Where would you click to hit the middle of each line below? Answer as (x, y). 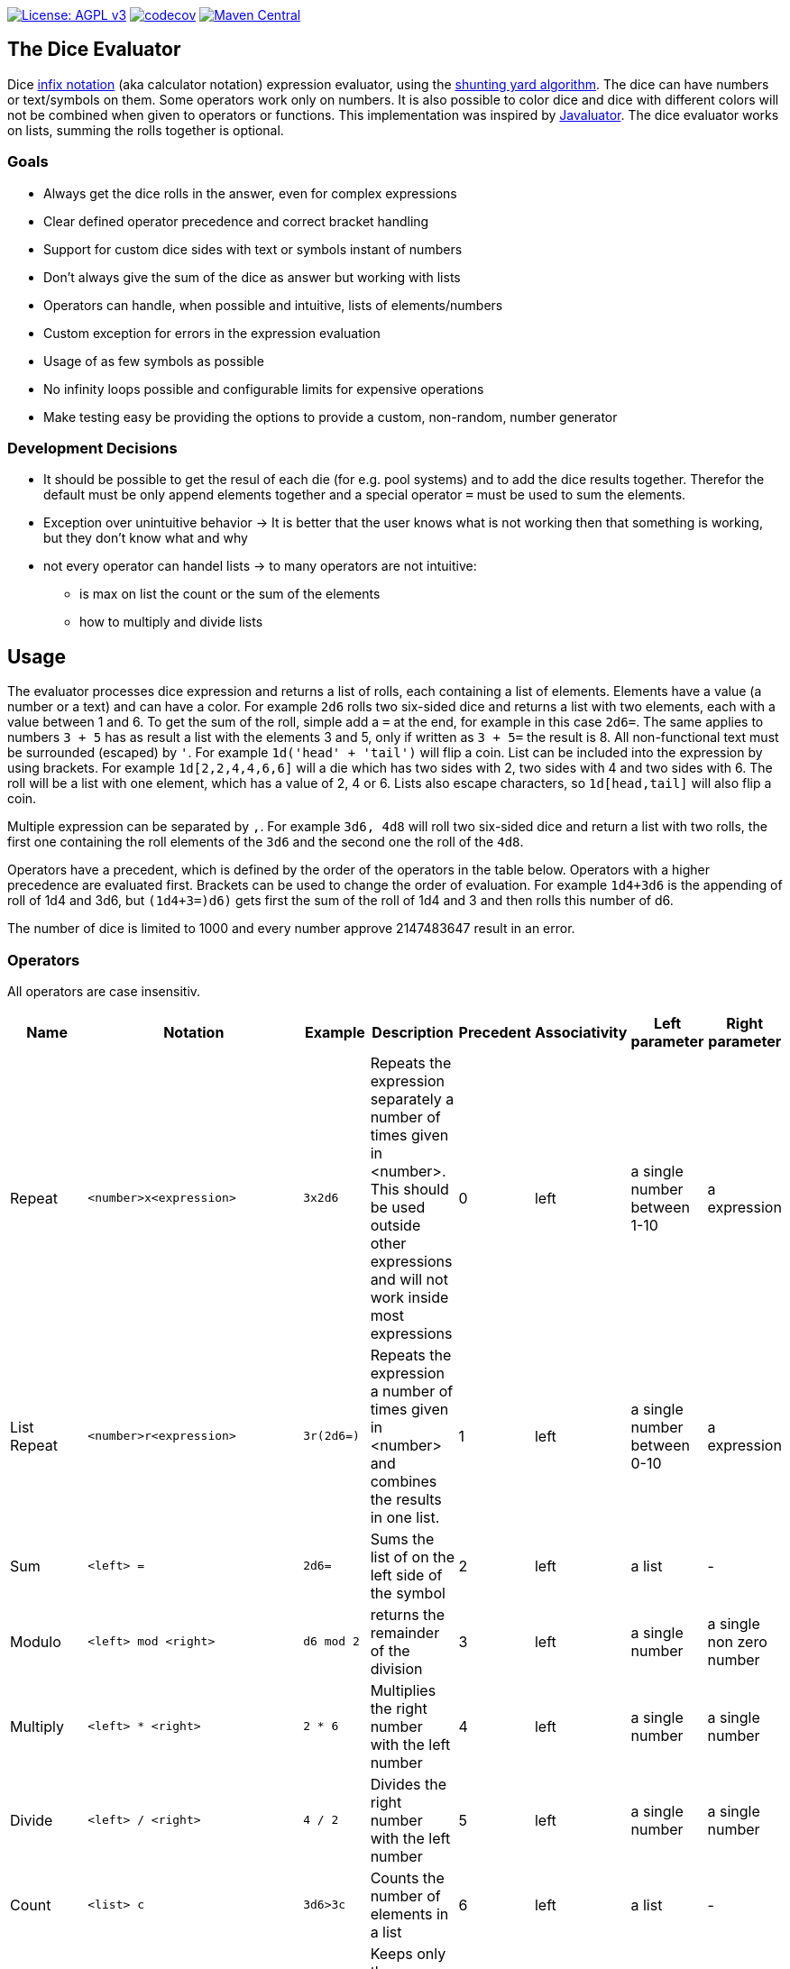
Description (413, 1032)
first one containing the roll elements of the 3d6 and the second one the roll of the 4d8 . (266, 842)
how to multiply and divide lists (171, 622)
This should (409, 1189)
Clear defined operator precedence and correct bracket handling (236, 221)
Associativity (581, 1032)
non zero (737, 1641)
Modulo (36, 1641)
